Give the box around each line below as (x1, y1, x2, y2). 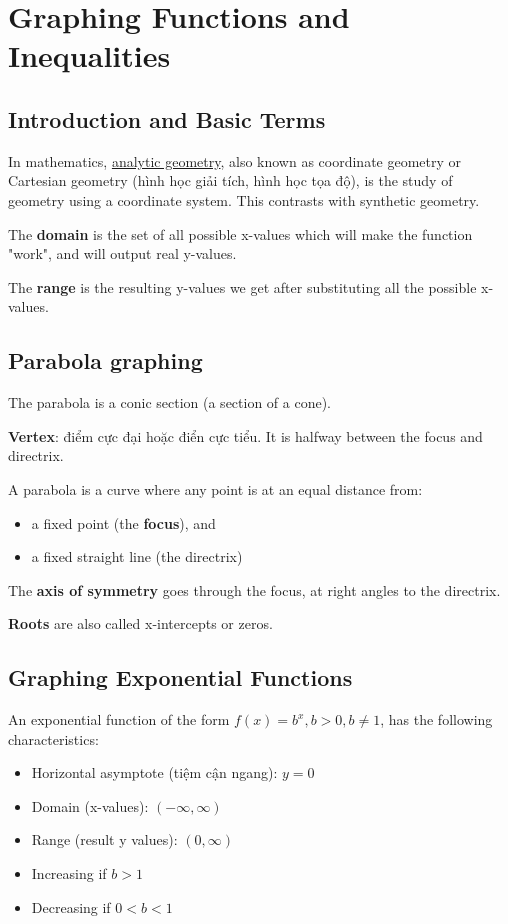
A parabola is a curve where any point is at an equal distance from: (8, 478, 423, 499)
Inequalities (8, 35, 171, 76)
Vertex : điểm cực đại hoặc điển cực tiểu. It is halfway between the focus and (8, 425, 483, 446)
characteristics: (8, 728, 99, 749)
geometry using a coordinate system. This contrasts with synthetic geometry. (8, 189, 480, 210)
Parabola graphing (8, 345, 203, 376)
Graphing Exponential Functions (8, 662, 353, 693)
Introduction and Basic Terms (8, 103, 326, 134)
